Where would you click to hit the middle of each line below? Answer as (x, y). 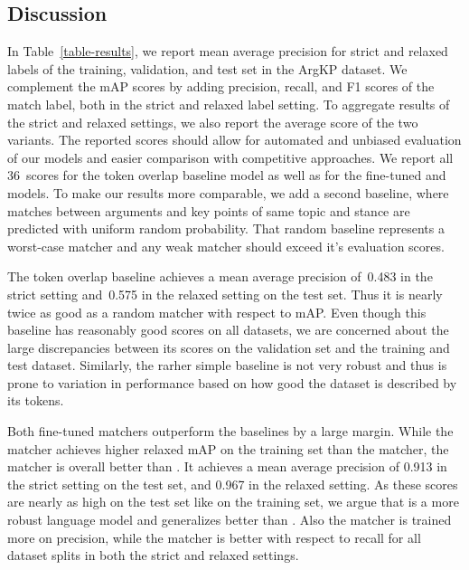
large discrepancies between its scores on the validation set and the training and (229, 347)
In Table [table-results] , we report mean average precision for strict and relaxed (228, 51)
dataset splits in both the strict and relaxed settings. (153, 555)
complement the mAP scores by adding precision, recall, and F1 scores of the (221, 86)
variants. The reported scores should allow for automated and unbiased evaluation (234, 140)
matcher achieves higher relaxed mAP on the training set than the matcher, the (228, 448)
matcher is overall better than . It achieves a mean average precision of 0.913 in (227, 466)
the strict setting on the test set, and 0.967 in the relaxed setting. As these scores (233, 484)
